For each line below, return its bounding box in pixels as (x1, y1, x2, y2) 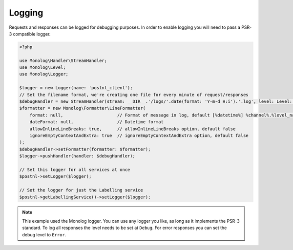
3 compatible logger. (9, 31, 51, 37)
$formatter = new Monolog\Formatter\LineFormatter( (19, 105, 146, 111)
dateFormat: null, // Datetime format (29, 119, 164, 125)
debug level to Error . (22, 231, 66, 237)
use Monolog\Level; (19, 65, 66, 70)
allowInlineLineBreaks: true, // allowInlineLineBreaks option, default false (29, 126, 236, 132)
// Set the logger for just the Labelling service (19, 188, 144, 193)
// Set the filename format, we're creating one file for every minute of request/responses (19, 92, 249, 97)
